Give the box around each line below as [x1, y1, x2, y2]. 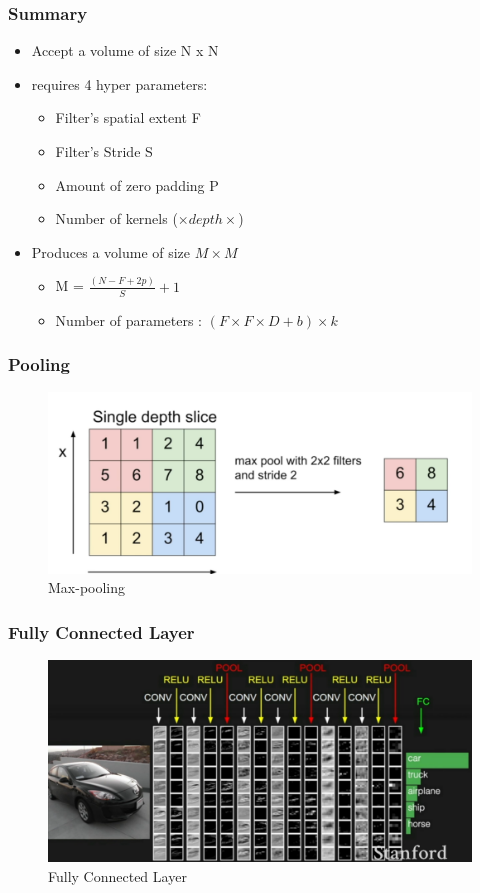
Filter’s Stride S [55, 141, 153, 161]
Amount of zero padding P [55, 174, 219, 195]
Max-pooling [48, 577, 126, 598]
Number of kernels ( [55, 208, 178, 229]
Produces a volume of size [31, 241, 191, 262]
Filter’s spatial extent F [55, 107, 201, 128]
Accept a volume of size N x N [31, 40, 219, 61]
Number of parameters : [55, 309, 203, 330]
